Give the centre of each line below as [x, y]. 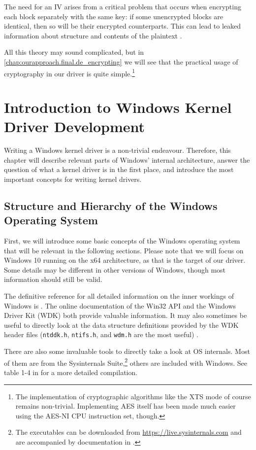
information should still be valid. [53, 279]
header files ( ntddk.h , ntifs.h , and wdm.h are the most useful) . [101, 334]
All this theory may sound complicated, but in [74, 52]
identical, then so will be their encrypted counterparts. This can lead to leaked [123, 26]
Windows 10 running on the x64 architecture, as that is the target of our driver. [125, 260]
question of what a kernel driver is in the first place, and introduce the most [119, 169]
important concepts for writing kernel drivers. [73, 179]
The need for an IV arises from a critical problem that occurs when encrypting [123, 6]
